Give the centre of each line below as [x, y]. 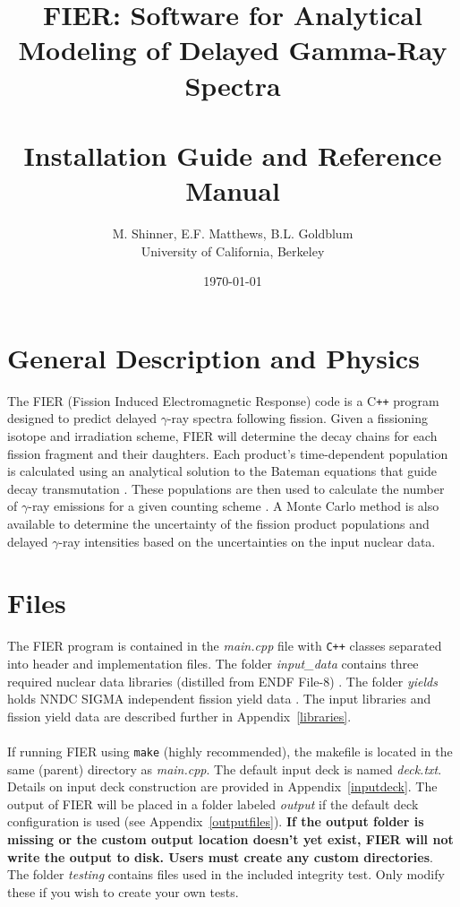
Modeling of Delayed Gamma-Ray [233, 50]
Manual [233, 190]
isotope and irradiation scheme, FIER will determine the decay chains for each [222, 436]
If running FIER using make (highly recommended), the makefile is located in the [230, 751]
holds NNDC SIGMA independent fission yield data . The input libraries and [219, 699]
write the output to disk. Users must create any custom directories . [220, 856]
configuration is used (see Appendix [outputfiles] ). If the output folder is [216, 821]
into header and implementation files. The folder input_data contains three [213, 663]
